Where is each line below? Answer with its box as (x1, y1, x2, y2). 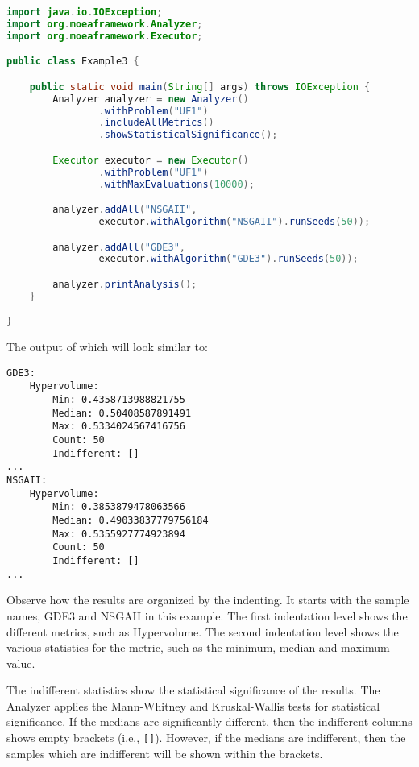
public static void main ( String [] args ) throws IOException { (29, 81, 371, 93)
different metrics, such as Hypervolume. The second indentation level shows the (6, 623, 399, 640)
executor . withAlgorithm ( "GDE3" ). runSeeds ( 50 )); (98, 253, 359, 265)
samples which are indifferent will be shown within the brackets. (6, 744, 323, 761)
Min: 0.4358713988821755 (52, 394, 185, 406)
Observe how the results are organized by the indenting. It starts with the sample (6, 591, 409, 608)
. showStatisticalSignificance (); (98, 129, 278, 141)
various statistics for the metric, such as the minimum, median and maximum (6, 639, 390, 656)
